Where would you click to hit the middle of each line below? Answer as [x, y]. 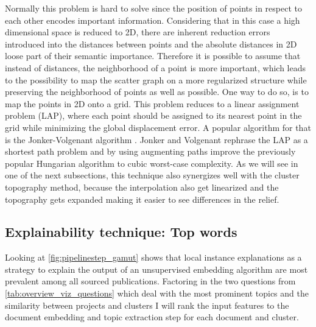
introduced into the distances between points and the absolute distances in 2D [151, 44]
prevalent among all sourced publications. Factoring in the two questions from [150, 281]
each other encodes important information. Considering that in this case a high [153, 20]
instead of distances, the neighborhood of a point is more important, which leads [156, 67]
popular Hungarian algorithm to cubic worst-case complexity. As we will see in [152, 163]
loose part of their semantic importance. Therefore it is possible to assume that [153, 56]
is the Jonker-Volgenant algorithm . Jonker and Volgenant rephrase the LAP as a [156, 139]
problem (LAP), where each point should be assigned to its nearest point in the [153, 115]
